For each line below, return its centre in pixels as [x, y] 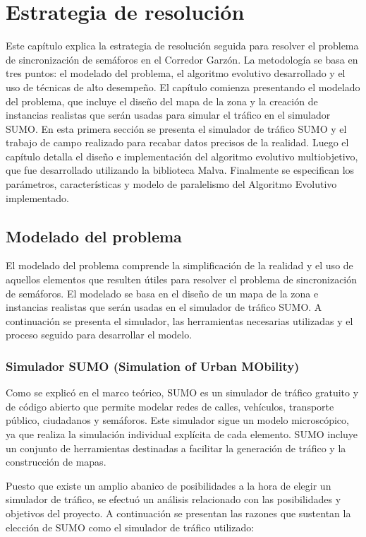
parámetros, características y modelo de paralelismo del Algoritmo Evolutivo [171, 184]
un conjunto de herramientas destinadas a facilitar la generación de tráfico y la [176, 448]
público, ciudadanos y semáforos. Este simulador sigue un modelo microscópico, [177, 420]
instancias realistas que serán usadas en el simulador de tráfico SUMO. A [164, 307]
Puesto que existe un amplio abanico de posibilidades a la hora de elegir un [169, 485]
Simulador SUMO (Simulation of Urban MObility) [153, 366]
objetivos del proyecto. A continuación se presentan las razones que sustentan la [178, 513]
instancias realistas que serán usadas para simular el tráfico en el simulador [168, 115]
